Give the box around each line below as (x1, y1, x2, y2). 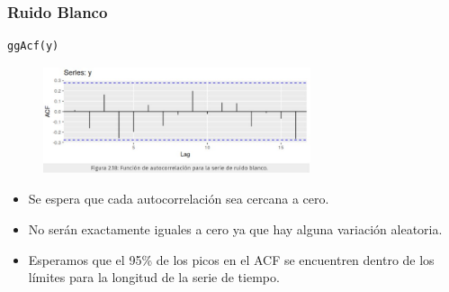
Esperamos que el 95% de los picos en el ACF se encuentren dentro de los (28, 250, 435, 269)
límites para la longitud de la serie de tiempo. (28, 268, 280, 287)
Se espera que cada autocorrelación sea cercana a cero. (28, 189, 329, 208)
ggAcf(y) (7, 40, 59, 53)
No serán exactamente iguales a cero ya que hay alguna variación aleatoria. (28, 219, 443, 238)
